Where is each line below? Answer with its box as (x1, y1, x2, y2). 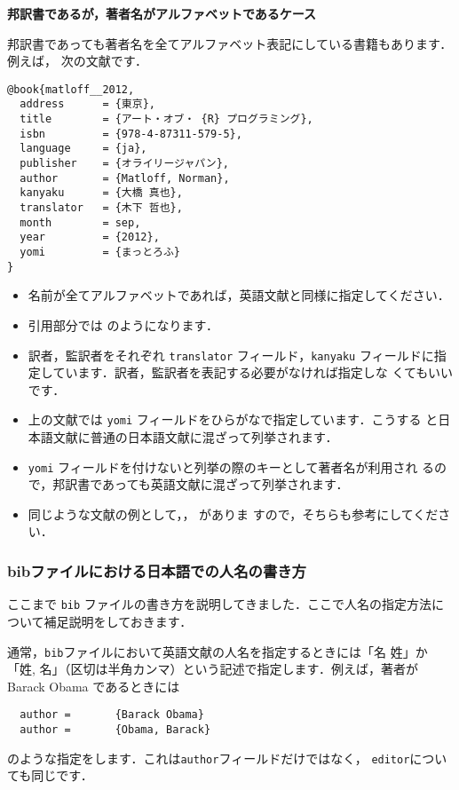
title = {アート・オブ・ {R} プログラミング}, (20, 113, 313, 126)
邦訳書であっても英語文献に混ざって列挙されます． (52, 475, 349, 494)
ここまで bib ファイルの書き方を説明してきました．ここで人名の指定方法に (7, 595, 444, 613)
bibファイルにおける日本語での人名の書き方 (7, 559, 306, 581)
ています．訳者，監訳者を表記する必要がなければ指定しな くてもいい (52, 363, 454, 382)
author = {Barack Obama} (20, 708, 204, 722)
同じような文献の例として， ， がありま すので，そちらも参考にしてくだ (28, 504, 439, 523)
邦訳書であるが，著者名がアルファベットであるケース (7, 4, 317, 22)
